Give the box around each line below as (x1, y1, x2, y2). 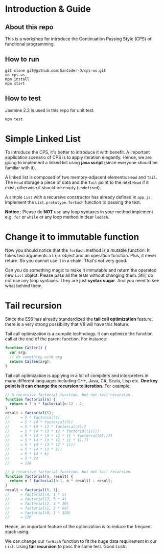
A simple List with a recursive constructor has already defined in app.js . (5, 194, 152, 200)
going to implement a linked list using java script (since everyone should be (5, 160, 158, 166)
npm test (5, 116, 23, 122)
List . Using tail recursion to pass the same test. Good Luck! (5, 544, 127, 550)
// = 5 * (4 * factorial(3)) (5, 420, 73, 424)
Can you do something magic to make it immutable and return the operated (5, 267, 157, 273)
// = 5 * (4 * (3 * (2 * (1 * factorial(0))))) (5, 433, 113, 438)
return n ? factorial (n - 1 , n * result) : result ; (9, 478, 113, 484)
